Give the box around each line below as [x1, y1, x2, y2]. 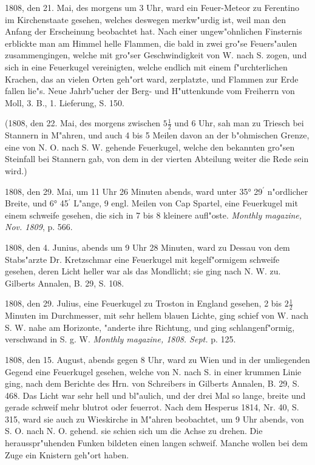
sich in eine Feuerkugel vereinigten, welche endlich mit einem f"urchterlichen [5, 60, 288, 73]
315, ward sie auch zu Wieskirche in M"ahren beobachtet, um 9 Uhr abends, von [5, 412, 304, 425]
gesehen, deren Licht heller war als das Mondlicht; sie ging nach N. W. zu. [5, 265, 281, 277]
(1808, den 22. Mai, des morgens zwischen [5, 117, 161, 129]
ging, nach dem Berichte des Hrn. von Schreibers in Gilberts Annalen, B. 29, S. [5, 377, 300, 390]
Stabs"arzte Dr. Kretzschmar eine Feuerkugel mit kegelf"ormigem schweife [5, 253, 280, 265]
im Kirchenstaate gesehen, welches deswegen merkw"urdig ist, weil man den [5, 13, 286, 25]
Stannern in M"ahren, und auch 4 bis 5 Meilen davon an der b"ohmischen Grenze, [5, 129, 310, 141]
